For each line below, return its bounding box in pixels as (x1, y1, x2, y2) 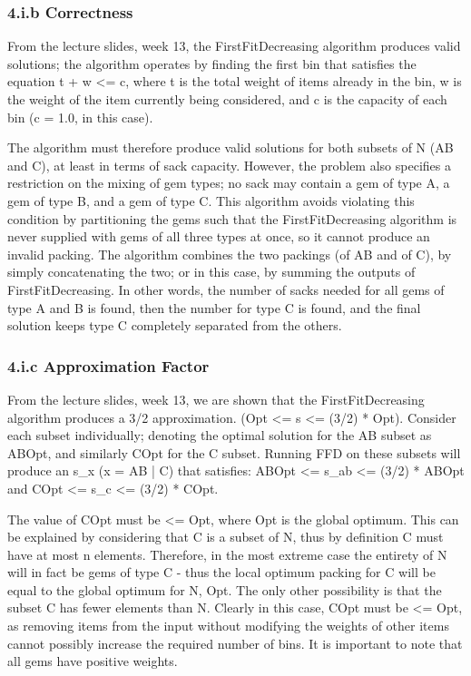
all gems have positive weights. (7, 652, 178, 671)
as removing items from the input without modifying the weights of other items (7, 616, 449, 635)
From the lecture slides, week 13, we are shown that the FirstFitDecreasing (7, 389, 425, 408)
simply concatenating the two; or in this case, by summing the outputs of (7, 262, 416, 281)
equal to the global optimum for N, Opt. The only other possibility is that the (7, 580, 442, 599)
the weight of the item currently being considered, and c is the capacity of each (7, 90, 447, 108)
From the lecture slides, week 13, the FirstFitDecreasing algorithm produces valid (7, 36, 461, 55)
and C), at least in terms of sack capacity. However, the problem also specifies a (7, 155, 451, 174)
